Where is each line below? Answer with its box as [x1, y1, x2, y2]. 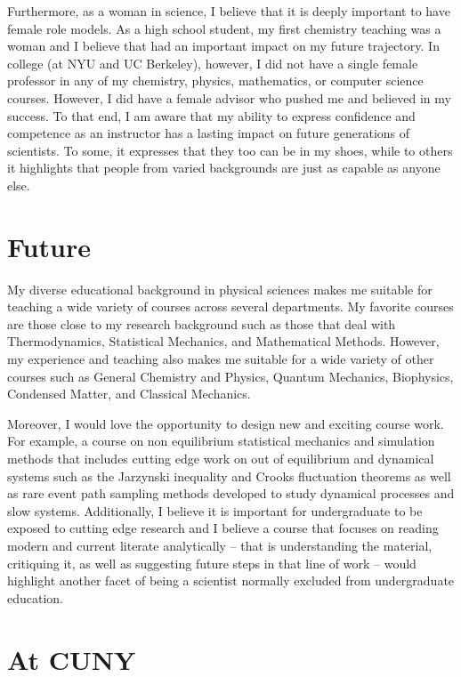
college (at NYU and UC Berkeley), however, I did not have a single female [7, 53, 418, 72]
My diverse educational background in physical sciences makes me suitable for [7, 279, 433, 298]
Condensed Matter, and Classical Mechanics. [7, 384, 251, 403]
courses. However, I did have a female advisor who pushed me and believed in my [7, 88, 451, 107]
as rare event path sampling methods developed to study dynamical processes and [7, 484, 455, 503]
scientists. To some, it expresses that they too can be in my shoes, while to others [7, 141, 453, 159]
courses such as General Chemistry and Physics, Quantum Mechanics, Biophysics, [7, 367, 454, 385]
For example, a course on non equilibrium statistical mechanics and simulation [7, 431, 435, 450]
